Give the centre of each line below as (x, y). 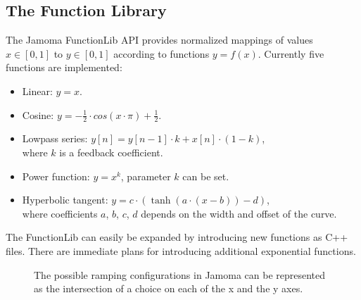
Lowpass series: (55, 138)
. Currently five (291, 53)
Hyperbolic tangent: (65, 200)
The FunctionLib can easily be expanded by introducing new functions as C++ (177, 237)
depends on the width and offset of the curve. (239, 213)
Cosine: (38, 114)
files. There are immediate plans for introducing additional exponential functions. (181, 250)
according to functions (161, 53)
